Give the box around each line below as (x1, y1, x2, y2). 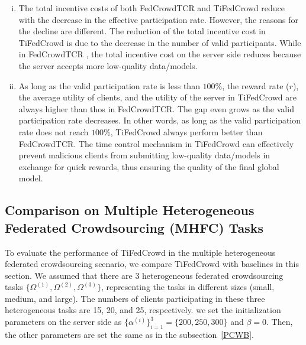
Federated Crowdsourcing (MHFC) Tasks (5, 218, 263, 236)
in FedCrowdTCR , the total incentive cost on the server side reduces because (18, 48, 301, 60)
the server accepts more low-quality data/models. (18, 59, 198, 71)
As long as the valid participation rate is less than (18, 79, 200, 92)
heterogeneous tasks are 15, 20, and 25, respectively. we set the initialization (5, 304, 281, 316)
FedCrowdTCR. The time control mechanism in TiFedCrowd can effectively (18, 137, 294, 149)
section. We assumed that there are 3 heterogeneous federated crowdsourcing (5, 269, 284, 281)
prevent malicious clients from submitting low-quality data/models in (18, 149, 270, 161)
